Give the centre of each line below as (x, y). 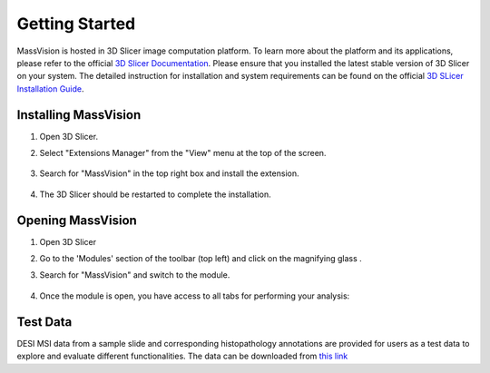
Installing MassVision (79, 115)
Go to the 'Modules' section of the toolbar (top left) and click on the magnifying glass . (201, 259)
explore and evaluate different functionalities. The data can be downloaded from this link (182, 356)
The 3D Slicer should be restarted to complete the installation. (155, 194)
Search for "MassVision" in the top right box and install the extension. (169, 173)
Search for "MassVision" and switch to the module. (135, 275)
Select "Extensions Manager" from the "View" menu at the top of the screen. (183, 153)
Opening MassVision (77, 220)
